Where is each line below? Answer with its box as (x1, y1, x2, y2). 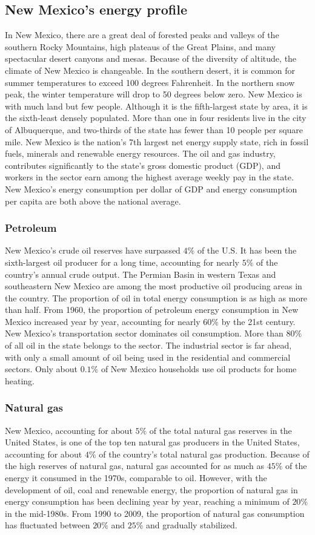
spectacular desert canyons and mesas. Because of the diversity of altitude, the (5, 52, 297, 65)
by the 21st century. (221, 315, 296, 327)
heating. (5, 374, 35, 387)
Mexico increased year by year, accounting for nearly (5, 315, 201, 327)
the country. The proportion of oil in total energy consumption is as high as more (5, 291, 308, 304)
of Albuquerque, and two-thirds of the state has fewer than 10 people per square (5, 123, 303, 136)
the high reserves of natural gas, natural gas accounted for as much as (5, 459, 265, 472)
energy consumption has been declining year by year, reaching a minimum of (5, 495, 290, 508)
